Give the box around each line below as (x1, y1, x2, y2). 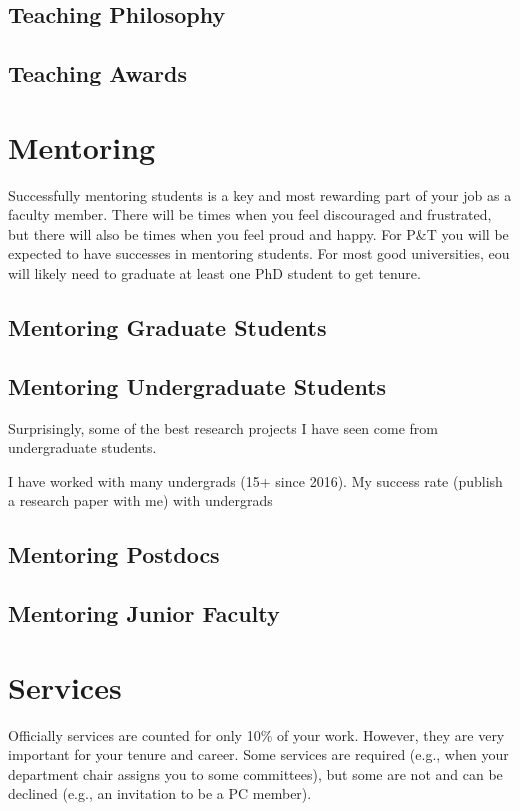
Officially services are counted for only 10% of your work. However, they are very (8, 724, 505, 745)
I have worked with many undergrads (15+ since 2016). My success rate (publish (8, 470, 503, 491)
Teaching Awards (8, 58, 187, 89)
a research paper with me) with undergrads (8, 490, 273, 511)
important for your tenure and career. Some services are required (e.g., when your (8, 744, 509, 765)
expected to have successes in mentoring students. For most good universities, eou (8, 243, 510, 264)
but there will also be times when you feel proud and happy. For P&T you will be (8, 223, 509, 244)
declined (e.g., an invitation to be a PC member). (8, 783, 312, 804)
